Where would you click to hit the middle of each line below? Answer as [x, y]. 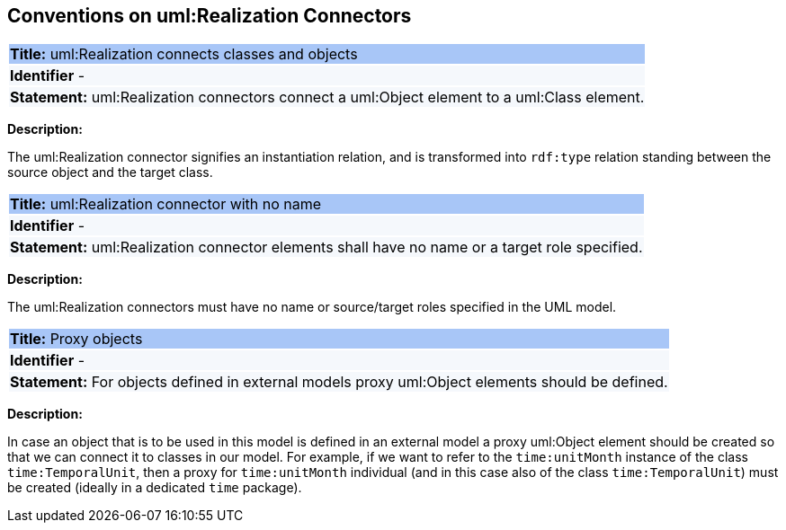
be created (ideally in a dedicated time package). [155, 488]
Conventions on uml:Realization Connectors [210, 16]
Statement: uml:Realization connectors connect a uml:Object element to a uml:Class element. [327, 97]
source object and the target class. [110, 172]
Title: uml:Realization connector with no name [166, 204]
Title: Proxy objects [76, 339]
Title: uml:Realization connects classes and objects [184, 54]
